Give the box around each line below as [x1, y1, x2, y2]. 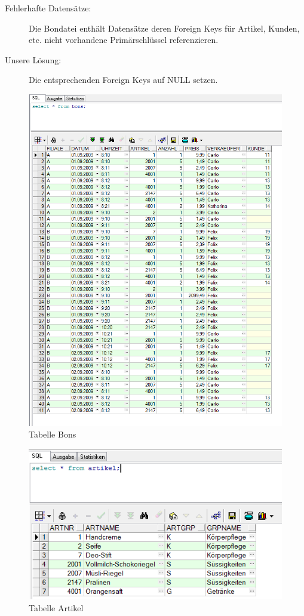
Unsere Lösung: [5, 53, 62, 66]
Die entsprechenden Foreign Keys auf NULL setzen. [29, 73, 218, 86]
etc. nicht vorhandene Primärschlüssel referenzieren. [29, 33, 219, 46]
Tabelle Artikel [29, 601, 84, 614]
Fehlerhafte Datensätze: [5, 2, 91, 14]
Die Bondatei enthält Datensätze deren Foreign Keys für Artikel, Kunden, [29, 21, 300, 34]
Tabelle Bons [29, 428, 76, 441]
